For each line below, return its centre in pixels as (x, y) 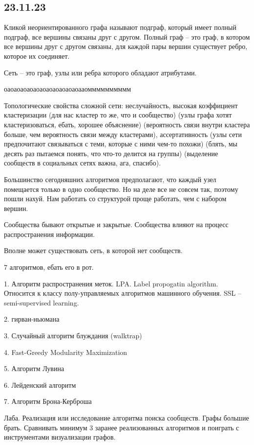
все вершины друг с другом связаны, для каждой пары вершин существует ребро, (126, 46)
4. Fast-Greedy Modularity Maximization (66, 352)
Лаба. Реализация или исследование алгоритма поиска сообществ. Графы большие (127, 418)
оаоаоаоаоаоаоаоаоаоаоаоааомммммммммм (68, 89)
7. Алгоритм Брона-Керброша (48, 401)
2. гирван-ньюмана (32, 319)
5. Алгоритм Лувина (34, 368)
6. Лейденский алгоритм (40, 385)
